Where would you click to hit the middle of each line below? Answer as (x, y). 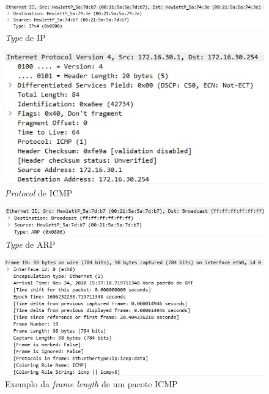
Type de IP (25, 38)
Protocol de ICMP (39, 192)
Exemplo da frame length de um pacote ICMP (91, 384)
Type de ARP (30, 244)
